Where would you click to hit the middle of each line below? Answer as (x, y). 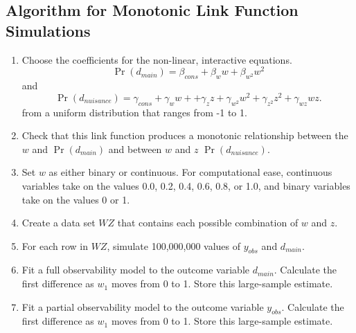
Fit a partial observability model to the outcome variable (143, 306)
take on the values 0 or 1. (76, 199)
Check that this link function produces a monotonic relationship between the (185, 135)
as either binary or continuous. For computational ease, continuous (190, 172)
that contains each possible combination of (208, 223)
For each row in (55, 245)
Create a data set (59, 223)
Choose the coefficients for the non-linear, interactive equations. (157, 59)
